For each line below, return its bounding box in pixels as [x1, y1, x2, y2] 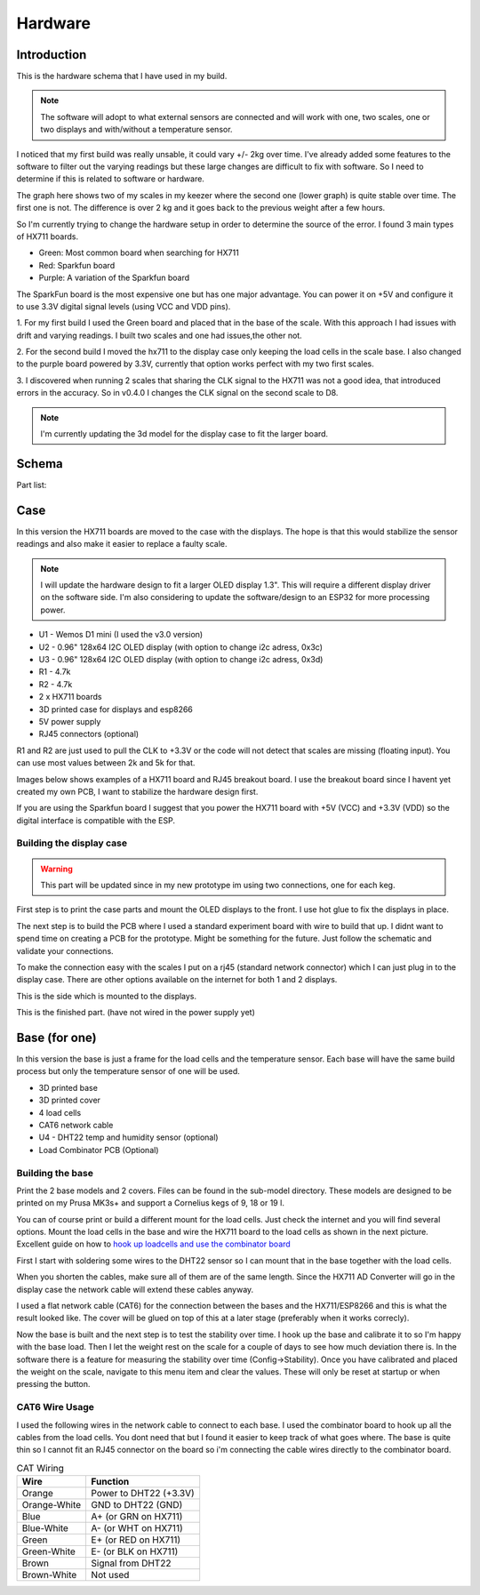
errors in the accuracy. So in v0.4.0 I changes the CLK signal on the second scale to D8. [16, 388, 339, 398]
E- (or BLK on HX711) [91, 1545, 179, 1558]
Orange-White [21, 1499, 82, 1511]
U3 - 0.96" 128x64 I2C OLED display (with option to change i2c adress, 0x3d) [38, 653, 324, 664]
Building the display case [16, 837, 128, 849]
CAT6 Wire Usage [16, 1401, 95, 1414]
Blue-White [21, 1522, 68, 1535]
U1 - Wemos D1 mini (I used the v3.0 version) [38, 629, 204, 640]
